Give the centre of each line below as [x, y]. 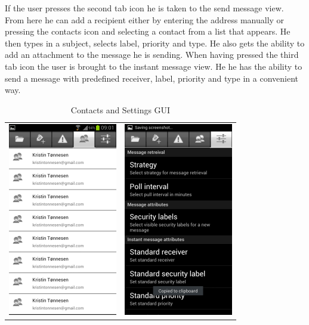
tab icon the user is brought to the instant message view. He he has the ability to [154, 66]
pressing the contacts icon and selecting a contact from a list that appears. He [148, 31]
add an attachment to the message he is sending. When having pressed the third [152, 55]
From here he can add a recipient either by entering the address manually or [145, 19]
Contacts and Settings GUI [120, 109]
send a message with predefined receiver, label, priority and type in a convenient [152, 78]
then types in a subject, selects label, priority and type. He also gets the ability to [155, 43]
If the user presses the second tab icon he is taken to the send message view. [144, 8]
